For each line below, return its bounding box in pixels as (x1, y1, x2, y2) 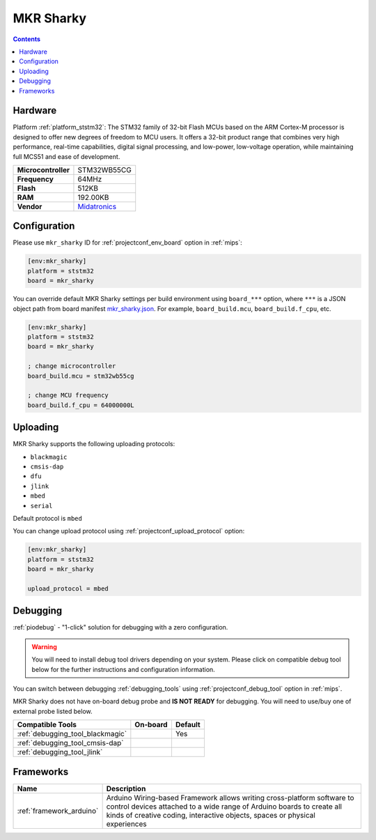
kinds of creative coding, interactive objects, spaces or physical (106, 810, 316, 820)
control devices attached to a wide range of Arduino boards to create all (106, 802, 343, 811)
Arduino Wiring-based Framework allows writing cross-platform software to (106, 793, 354, 802)
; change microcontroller (27, 362, 116, 370)
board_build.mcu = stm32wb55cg (27, 372, 135, 380)
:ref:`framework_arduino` (17, 806, 99, 816)
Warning (31, 642, 57, 651)
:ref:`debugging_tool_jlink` (17, 747, 103, 757)
